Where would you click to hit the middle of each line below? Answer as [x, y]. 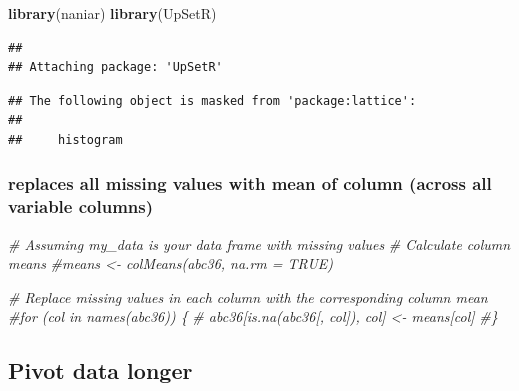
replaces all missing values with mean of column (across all [250, 183]
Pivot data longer [100, 370]
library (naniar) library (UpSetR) [112, 13]
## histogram [65, 139]
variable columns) [81, 206]
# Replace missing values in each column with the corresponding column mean [248, 296]
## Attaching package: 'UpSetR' [115, 67]
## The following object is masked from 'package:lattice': [212, 100]
